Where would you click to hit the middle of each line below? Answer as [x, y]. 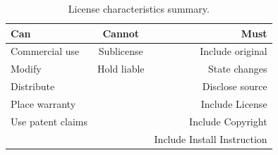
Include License [234, 103]
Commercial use [45, 51]
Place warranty [43, 103]
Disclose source [235, 86]
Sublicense [121, 51]
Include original [234, 51]
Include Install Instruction [211, 138]
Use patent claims [49, 121]
